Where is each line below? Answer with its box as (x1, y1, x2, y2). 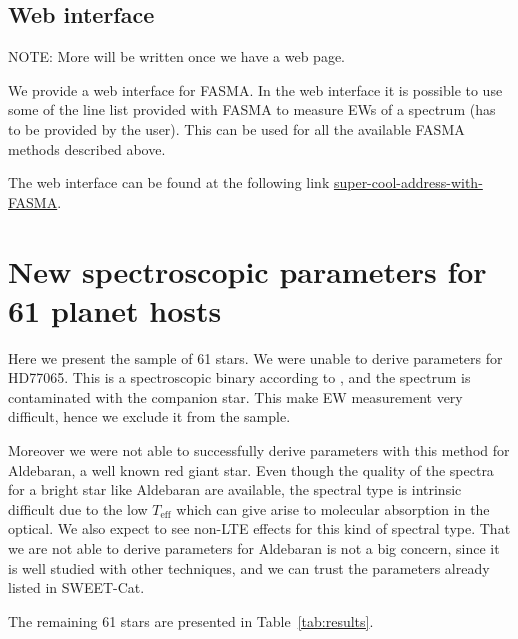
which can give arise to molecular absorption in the (176, 498, 490, 519)
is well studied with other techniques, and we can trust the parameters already (8, 557, 490, 578)
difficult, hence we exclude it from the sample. (8, 406, 291, 427)
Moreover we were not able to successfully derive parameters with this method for (8, 440, 510, 461)
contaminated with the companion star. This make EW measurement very (8, 386, 463, 407)
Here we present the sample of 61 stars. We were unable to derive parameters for (8, 347, 503, 368)
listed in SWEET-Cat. (8, 577, 145, 598)
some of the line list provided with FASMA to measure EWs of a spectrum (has (8, 99, 496, 120)
